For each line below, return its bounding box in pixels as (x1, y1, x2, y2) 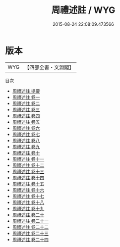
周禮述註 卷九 (12, 144, 40, 149)
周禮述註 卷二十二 (12, 224, 49, 230)
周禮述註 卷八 (12, 137, 40, 144)
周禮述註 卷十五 (12, 181, 45, 187)
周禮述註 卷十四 (12, 174, 45, 181)
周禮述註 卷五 (12, 119, 40, 125)
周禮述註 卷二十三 (12, 230, 49, 236)
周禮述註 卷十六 (12, 187, 45, 193)
